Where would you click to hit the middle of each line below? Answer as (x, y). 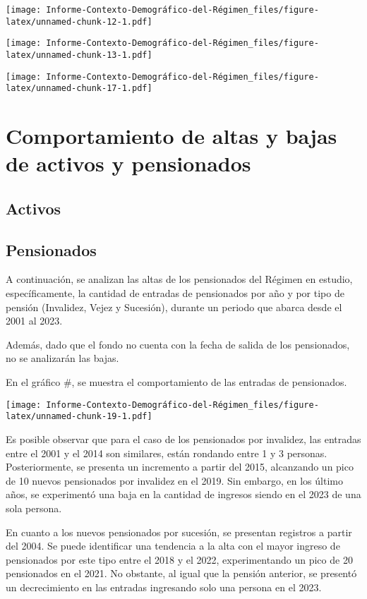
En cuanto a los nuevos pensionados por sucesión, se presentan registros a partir (179, 532)
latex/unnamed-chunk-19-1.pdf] (79, 417)
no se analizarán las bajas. (62, 358)
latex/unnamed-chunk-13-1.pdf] (79, 55)
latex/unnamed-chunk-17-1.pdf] (79, 89)
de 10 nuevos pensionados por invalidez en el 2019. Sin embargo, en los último (174, 480)
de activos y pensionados (128, 163)
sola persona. (34, 508)
